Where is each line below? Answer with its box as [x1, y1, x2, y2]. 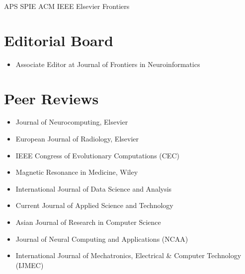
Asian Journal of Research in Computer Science [15, 217, 161, 227]
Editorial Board [4, 30, 113, 50]
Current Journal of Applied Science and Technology [15, 200, 173, 210]
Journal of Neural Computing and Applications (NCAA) [15, 233, 188, 244]
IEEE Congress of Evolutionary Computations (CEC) [15, 150, 179, 160]
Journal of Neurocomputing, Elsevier [15, 117, 128, 127]
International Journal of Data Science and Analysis [15, 183, 172, 194]
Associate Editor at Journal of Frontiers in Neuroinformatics [15, 59, 200, 69]
